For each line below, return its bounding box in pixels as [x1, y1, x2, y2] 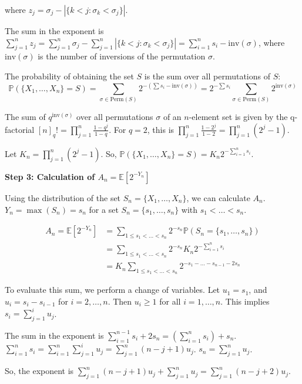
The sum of [5, 111, 46, 123]
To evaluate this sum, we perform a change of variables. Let [5, 283, 220, 296]
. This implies [220, 295, 270, 307]
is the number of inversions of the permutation [38, 50, 206, 62]
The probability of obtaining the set [5, 69, 134, 82]
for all [159, 295, 181, 307]
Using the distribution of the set [5, 191, 121, 203]
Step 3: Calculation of [5, 170, 95, 182]
